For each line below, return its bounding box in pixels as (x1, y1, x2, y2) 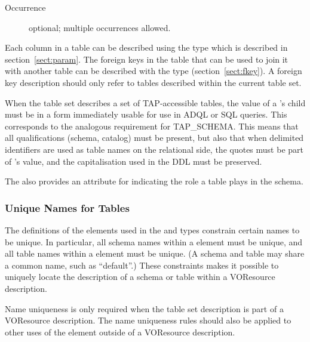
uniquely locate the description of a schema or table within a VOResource (5, 270, 275, 283)
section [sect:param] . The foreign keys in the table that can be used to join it (5, 53, 288, 65)
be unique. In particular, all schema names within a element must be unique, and (5, 235, 303, 248)
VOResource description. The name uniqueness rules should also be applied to (5, 314, 291, 326)
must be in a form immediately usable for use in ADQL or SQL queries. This (5, 108, 287, 121)
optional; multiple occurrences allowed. (29, 21, 171, 33)
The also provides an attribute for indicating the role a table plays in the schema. (5, 175, 303, 187)
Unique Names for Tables (5, 200, 130, 215)
